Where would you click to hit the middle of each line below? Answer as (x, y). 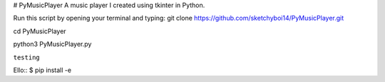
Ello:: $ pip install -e (42, 70)
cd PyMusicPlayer (40, 31)
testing (27, 57)
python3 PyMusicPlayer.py (52, 44)
